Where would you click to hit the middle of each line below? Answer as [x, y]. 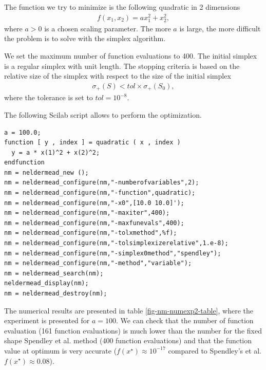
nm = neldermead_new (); [46, 172]
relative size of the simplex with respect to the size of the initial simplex [118, 76]
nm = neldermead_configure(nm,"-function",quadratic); [100, 193]
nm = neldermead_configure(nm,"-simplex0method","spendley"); [113, 253]
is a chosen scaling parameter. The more [108, 28]
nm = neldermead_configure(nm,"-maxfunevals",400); [94, 223]
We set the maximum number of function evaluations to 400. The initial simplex [131, 56]
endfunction [24, 163]
